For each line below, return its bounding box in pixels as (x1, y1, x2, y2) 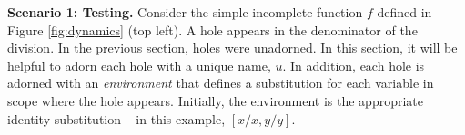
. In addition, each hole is (282, 55, 425, 74)
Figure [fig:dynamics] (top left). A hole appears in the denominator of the (7, 20, 418, 39)
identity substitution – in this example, (7, 109, 226, 128)
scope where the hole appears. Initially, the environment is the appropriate (7, 91, 424, 110)
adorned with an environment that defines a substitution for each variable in (7, 73, 434, 92)
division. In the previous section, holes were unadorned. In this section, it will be (7, 38, 458, 57)
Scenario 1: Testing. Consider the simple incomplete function (7, 3, 363, 21)
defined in (377, 3, 432, 21)
